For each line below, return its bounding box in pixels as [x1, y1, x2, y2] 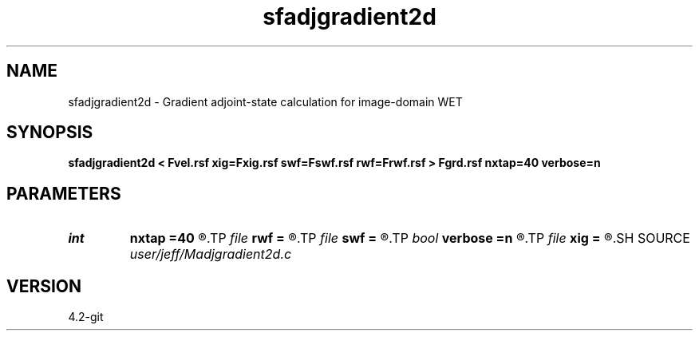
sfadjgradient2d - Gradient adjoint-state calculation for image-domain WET [68, 94, 463, 109]
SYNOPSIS [6, 122, 93, 143]
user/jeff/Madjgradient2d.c [129, 246, 292, 263]
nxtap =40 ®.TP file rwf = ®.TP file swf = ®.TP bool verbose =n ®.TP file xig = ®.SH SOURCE [129, 230, 690, 247]
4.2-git [68, 310, 104, 324]
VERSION [6, 276, 82, 296]
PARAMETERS [6, 183, 121, 204]
